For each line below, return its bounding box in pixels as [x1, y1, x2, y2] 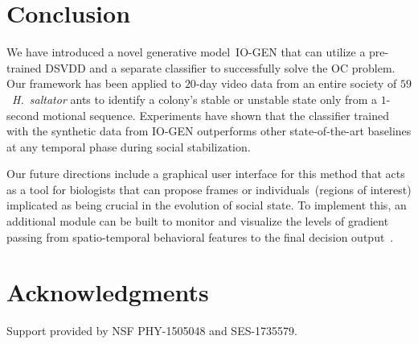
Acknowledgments [6, 276, 209, 309]
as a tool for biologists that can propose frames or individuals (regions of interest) [6, 180, 412, 197]
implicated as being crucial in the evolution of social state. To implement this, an [6, 197, 407, 213]
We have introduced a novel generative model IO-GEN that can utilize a [6, 44, 366, 60]
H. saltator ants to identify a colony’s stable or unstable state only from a [12, 90, 378, 107]
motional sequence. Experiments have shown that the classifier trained [43, 106, 389, 123]
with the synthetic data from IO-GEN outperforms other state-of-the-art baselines [6, 122, 412, 139]
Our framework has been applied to [6, 75, 182, 92]
